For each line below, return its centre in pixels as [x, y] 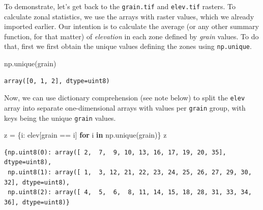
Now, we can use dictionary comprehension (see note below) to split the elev [125, 98]
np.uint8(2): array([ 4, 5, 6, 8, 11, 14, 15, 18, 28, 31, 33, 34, [130, 192]
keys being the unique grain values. [60, 117]
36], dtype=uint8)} [37, 202]
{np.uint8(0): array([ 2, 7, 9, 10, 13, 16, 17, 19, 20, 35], [115, 152]
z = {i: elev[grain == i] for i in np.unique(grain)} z [85, 135]
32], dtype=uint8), [37, 182]
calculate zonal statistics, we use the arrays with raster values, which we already [129, 16]
